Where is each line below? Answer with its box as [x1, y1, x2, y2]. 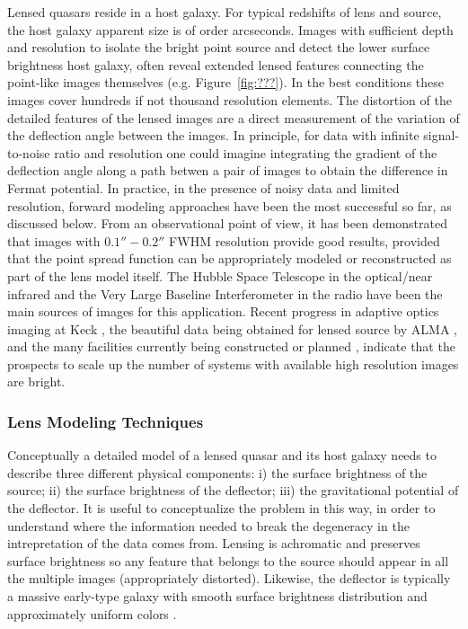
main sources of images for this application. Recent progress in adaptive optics [7, 302, 439, 321]
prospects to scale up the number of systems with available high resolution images [7, 354, 459, 373]
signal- [423, 126, 460, 145]
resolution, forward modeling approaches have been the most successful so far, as [7, 196, 452, 215]
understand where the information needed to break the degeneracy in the [7, 516, 410, 535]
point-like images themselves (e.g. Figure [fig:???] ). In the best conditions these [7, 73, 445, 92]
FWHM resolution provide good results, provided [169, 231, 440, 250]
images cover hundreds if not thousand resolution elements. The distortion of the [7, 90, 452, 109]
